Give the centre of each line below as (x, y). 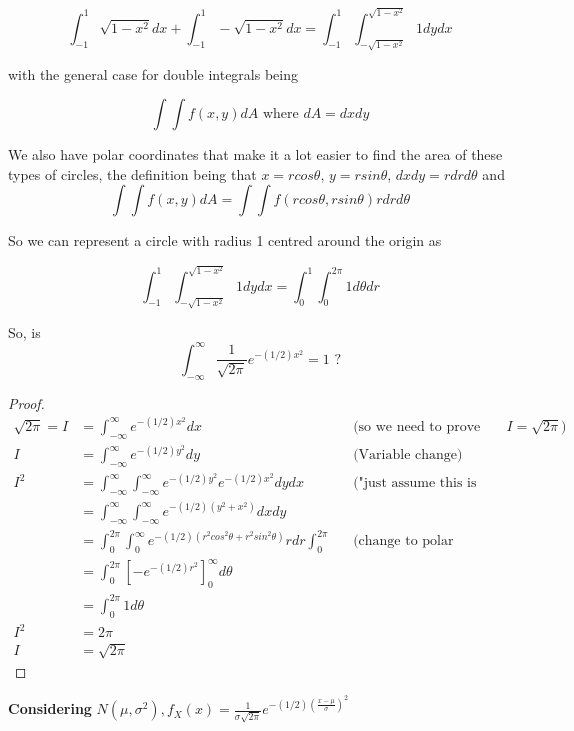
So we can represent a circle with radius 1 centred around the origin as (225, 240)
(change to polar (403, 541)
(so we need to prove (417, 426)
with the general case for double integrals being (153, 73)
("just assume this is (415, 483)
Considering (50, 708)
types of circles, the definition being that (132, 173)
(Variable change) (408, 455)
